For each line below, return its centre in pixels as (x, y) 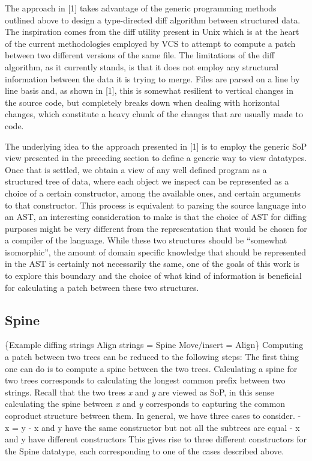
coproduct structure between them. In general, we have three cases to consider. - (153, 416)
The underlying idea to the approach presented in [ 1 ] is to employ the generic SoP (156, 146)
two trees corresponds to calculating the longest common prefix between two (145, 380)
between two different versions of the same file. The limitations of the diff (140, 55)
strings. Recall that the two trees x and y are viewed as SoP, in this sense (139, 392)
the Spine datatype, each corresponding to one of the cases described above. (145, 450)
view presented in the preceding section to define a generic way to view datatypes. (156, 158)
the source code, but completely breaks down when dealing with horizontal (142, 102)
